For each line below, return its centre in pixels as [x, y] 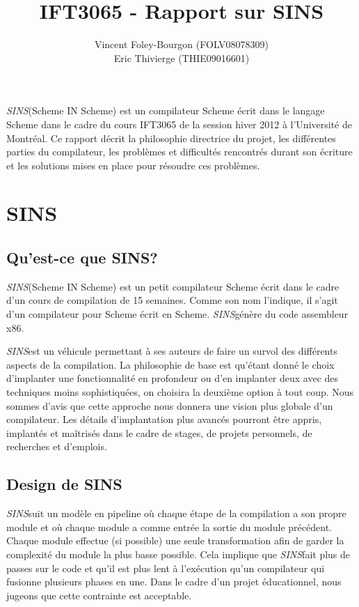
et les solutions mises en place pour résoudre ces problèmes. [133, 165]
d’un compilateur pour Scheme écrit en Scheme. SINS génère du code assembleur [177, 314]
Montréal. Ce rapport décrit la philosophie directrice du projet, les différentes [171, 138]
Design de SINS [64, 484]
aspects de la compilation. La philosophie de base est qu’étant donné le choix [170, 364]
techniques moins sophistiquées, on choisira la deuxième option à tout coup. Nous [180, 392]
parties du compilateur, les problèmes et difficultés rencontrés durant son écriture [179, 152]
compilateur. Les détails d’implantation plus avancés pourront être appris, [164, 419]
